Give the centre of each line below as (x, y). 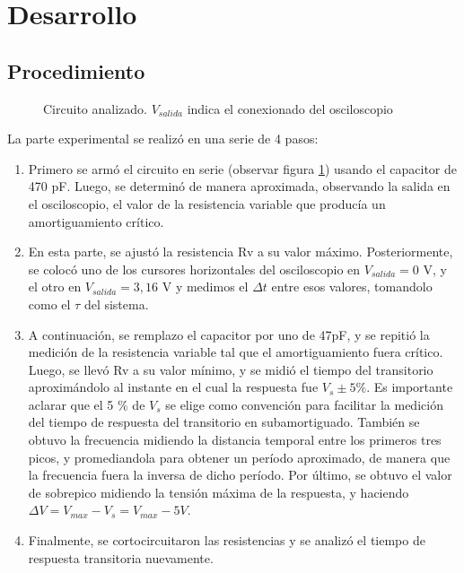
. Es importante (410, 387)
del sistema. (116, 304)
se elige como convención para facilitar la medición (304, 404)
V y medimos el (205, 286)
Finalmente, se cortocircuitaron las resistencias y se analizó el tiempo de (227, 540)
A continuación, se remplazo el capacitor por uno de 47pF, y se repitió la (229, 334)
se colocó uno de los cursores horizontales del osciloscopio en (194, 269)
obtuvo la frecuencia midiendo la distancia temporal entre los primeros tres (235, 440)
